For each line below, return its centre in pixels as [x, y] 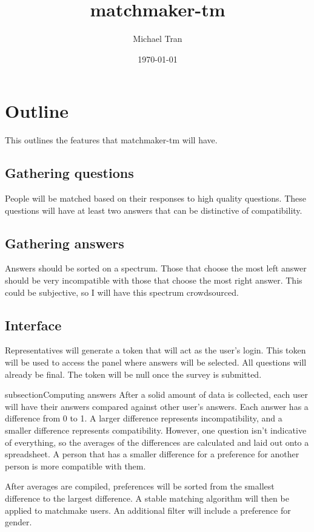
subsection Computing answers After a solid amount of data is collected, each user [156, 394]
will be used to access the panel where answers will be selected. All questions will [156, 362]
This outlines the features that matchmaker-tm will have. [111, 140]
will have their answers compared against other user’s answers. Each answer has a [157, 406]
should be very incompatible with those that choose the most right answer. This [154, 280]
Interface [33, 325]
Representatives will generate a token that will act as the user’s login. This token [155, 350]
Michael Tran [158, 39]
